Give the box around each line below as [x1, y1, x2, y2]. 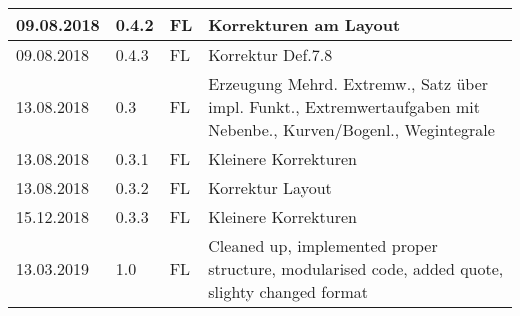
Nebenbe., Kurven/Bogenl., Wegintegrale [208, 118, 495, 141]
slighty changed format [208, 280, 368, 303]
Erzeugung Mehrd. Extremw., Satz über [208, 72, 489, 95]
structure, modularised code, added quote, [208, 257, 504, 280]
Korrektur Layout [208, 176, 332, 199]
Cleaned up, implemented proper [208, 234, 438, 257]
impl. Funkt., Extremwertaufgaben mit [208, 95, 480, 118]
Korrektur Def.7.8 [208, 43, 333, 66]
